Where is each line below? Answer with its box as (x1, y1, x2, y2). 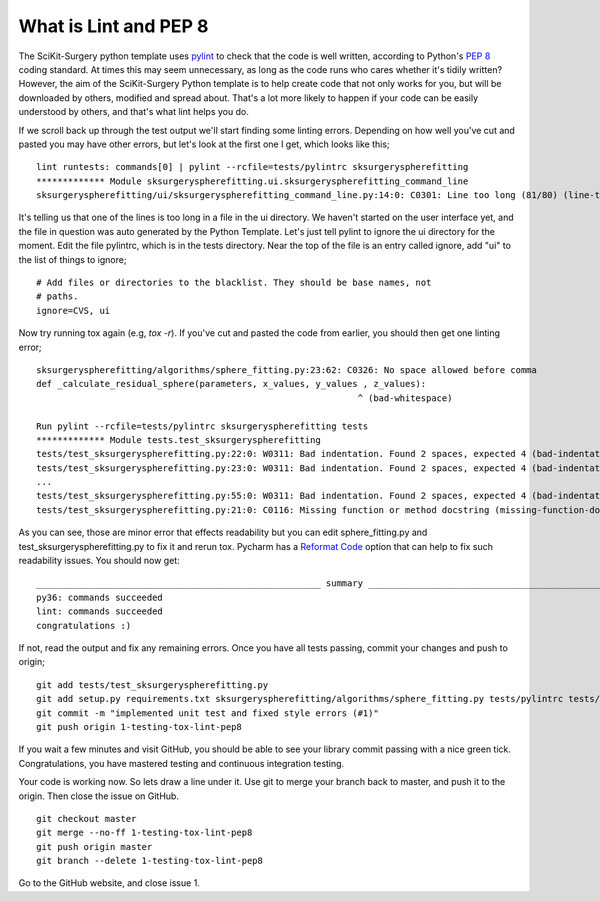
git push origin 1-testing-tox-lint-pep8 (36, 721, 242, 732)
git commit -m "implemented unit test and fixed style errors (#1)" (36, 707, 379, 719)
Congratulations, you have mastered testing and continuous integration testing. (18, 757, 345, 769)
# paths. (36, 291, 79, 302)
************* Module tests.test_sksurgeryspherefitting (36, 434, 322, 445)
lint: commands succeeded (36, 606, 164, 617)
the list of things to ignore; (18, 253, 127, 265)
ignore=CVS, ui (36, 305, 111, 316)
